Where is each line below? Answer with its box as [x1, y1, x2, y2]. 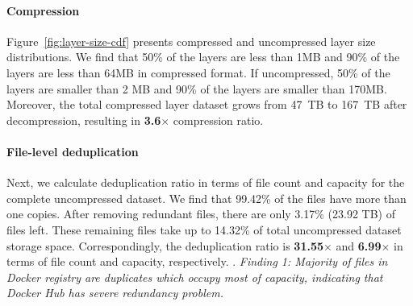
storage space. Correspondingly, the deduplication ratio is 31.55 [6, 237, 323, 254]
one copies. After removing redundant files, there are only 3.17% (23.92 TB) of [6, 205, 395, 222]
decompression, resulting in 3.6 [6, 111, 161, 128]
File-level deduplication [6, 143, 139, 159]
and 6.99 [336, 237, 382, 254]
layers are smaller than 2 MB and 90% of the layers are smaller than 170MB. [6, 80, 387, 97]
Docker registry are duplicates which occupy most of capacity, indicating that [6, 268, 383, 285]
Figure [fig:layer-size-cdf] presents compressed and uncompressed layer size [6, 32, 376, 49]
